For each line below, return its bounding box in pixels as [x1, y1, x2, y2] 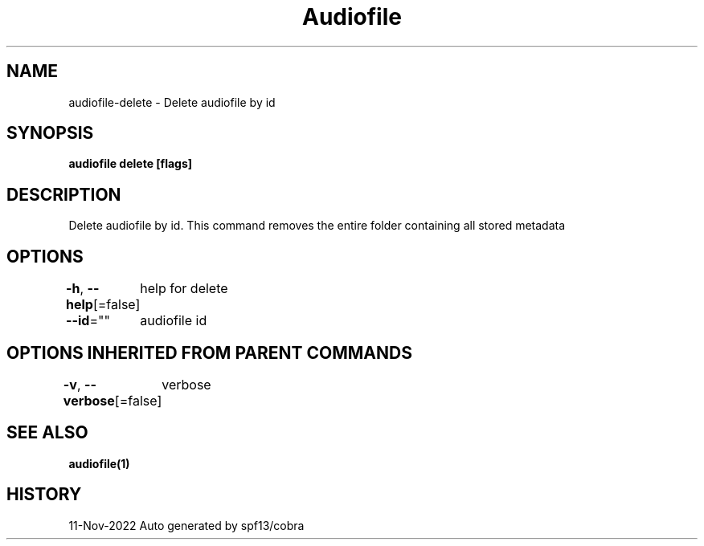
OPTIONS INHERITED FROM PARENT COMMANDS [6, 342, 412, 363]
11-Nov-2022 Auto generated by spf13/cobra [68, 518, 305, 532]
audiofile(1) [68, 456, 130, 471]
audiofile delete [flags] [68, 157, 193, 171]
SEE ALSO [6, 422, 88, 443]
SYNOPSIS [6, 123, 94, 144]
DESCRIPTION [6, 184, 121, 205]
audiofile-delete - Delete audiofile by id [68, 95, 276, 109]
